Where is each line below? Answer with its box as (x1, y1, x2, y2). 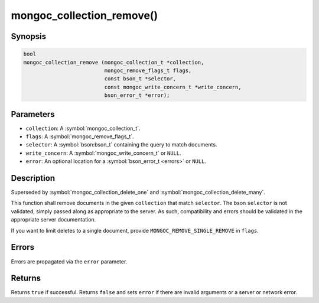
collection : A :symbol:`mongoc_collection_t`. (25, 125, 141, 132)
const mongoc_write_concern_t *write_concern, (104, 83, 242, 90)
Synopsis (11, 31, 47, 41)
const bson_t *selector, (104, 76, 177, 82)
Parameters (11, 109, 55, 119)
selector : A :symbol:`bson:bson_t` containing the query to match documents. (25, 141, 217, 148)
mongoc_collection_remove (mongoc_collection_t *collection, (23, 59, 204, 66)
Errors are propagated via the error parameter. (11, 258, 128, 265)
